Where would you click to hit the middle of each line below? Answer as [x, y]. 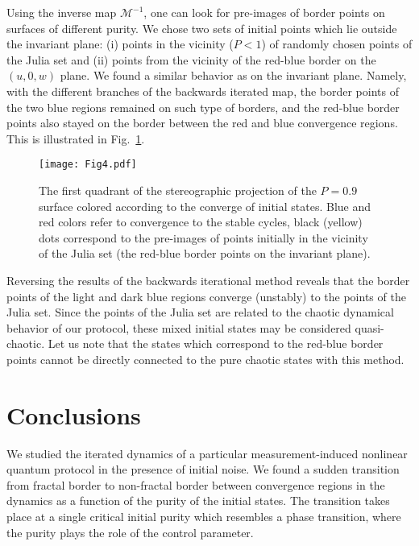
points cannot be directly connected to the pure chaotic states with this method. [205, 359]
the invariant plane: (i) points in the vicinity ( [120, 44]
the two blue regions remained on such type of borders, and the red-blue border [203, 107]
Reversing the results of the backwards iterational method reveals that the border [208, 280]
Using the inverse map [62, 12]
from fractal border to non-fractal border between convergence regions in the [196, 484]
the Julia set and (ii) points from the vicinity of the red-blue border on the [191, 59]
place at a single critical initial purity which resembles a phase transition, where [204, 517]
